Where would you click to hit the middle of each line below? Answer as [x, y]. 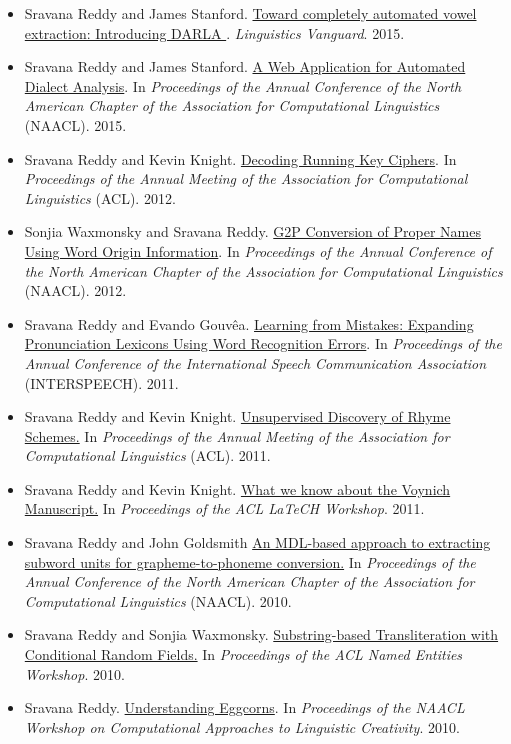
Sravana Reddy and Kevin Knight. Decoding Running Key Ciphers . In [240, 158]
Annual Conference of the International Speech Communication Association [255, 362]
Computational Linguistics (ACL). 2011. [147, 455]
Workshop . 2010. [74, 673]
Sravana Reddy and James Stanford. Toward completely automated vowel [250, 13]
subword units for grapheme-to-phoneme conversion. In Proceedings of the [250, 561]
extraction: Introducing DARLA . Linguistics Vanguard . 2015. [214, 32]
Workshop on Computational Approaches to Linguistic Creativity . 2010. [242, 726]
